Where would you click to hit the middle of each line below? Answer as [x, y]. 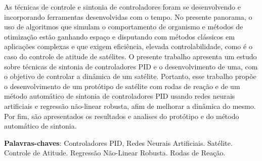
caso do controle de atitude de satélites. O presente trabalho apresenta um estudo [130, 56]
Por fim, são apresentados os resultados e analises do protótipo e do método [122, 116]
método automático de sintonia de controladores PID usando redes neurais [120, 96]
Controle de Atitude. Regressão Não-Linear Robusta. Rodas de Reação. [115, 153]
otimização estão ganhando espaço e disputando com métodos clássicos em [119, 36]
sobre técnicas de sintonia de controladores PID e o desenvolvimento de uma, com [131, 66]
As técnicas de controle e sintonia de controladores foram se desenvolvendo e [122, 7]
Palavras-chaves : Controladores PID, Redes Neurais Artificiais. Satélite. [118, 143]
